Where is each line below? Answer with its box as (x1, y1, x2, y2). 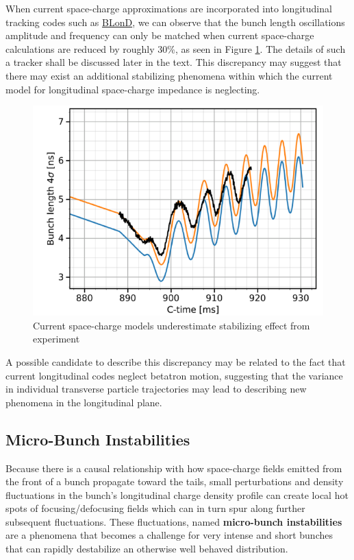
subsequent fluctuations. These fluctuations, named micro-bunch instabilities (5, 514, 342, 528)
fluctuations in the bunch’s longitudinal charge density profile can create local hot (5, 487, 349, 502)
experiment (33, 331, 80, 346)
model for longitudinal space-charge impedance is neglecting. (5, 82, 260, 96)
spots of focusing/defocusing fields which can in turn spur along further (5, 501, 305, 515)
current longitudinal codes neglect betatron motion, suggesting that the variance (5, 368, 343, 382)
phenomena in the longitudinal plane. (5, 395, 162, 409)
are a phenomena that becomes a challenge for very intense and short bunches (5, 528, 333, 542)
